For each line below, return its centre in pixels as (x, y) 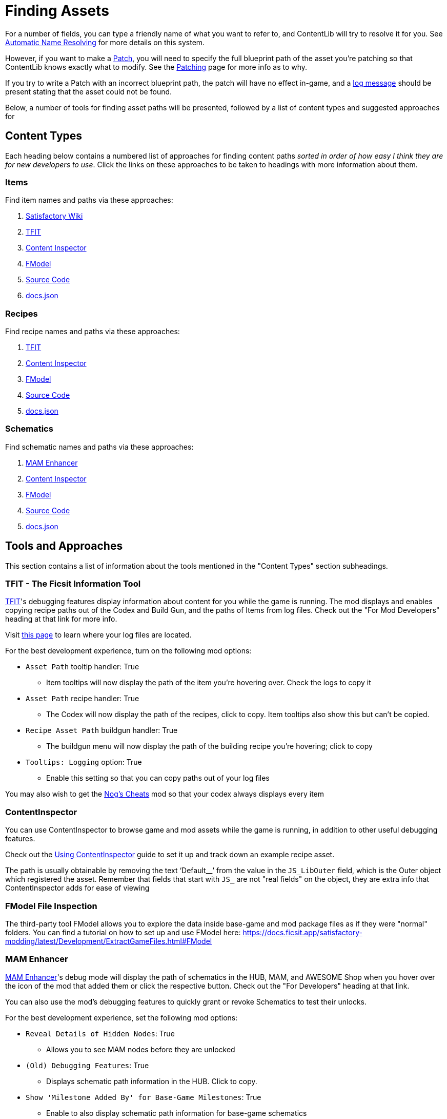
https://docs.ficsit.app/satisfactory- (302, 932)
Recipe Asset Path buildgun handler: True (102, 730)
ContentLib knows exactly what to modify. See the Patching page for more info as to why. (156, 67)
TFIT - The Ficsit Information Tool (73, 584)
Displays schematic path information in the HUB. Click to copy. (152, 1081)
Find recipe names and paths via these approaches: (93, 332)
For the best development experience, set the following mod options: (121, 1017)
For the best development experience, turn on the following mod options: (128, 651)
